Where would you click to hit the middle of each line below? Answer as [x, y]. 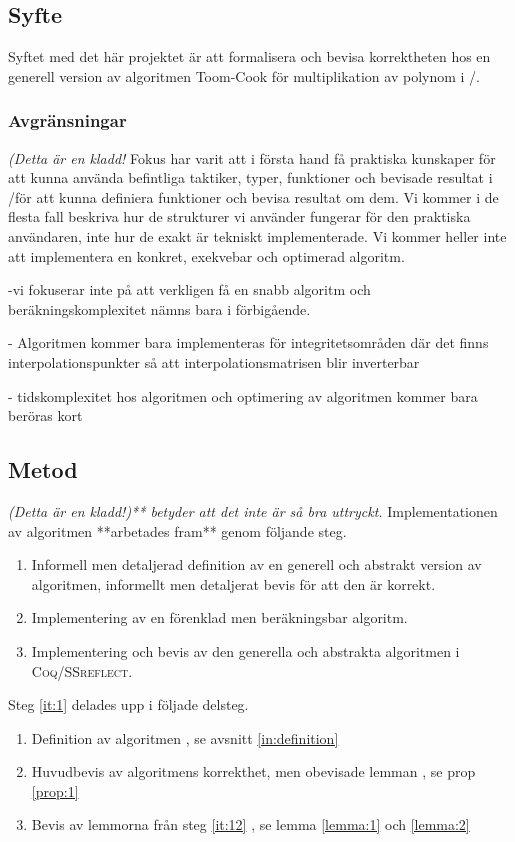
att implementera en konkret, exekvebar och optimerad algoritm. [206, 255]
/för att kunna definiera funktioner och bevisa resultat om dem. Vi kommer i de [253, 196]
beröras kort [45, 415]
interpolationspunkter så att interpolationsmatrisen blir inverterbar [214, 361]
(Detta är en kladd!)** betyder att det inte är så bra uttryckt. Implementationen [253, 510]
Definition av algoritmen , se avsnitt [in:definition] [185, 737]
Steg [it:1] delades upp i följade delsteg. [128, 704]
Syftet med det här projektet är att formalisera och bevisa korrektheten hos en [249, 56]
